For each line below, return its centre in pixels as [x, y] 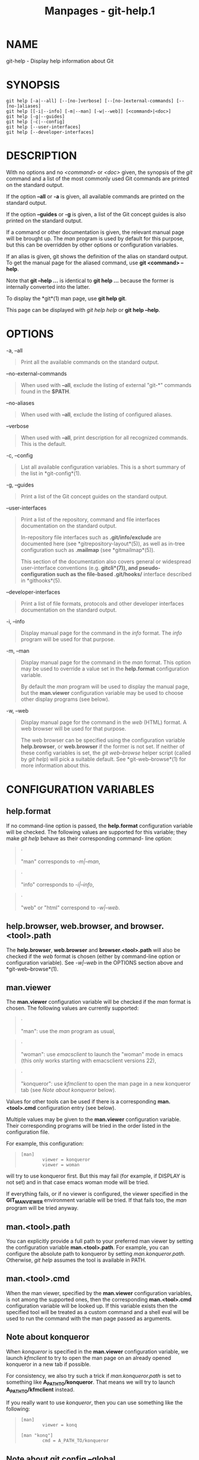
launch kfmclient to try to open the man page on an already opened [89, 1358]
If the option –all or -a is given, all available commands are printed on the [95, 196]
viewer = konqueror [66, 1160]
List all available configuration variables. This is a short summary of [103, 467]
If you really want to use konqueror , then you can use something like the [94, 1403]
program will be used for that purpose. [68, 639]
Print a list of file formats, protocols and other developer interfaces [102, 603]
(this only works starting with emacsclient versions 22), [88, 1060]
